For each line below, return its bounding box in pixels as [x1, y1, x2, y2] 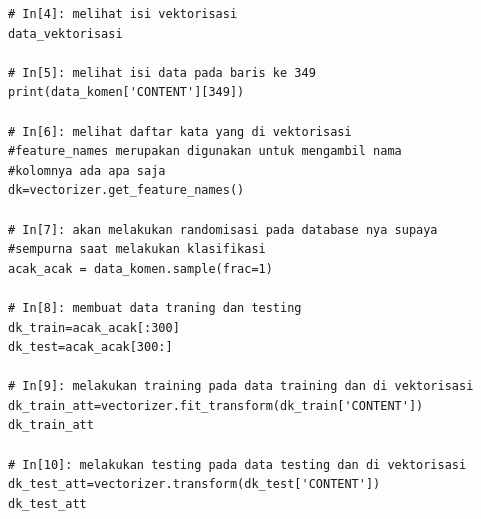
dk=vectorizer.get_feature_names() [8, 183, 245, 198]
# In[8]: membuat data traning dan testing [8, 300, 302, 315]
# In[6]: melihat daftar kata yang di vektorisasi [8, 124, 352, 139]
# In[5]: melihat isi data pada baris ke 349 [8, 65, 316, 80]
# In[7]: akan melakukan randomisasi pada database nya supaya [8, 222, 438, 237]
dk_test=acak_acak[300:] [8, 340, 173, 355]
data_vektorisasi [8, 26, 123, 41]
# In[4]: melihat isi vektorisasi [8, 7, 238, 21]
